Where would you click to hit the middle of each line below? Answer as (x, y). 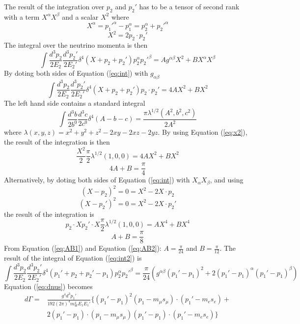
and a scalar (80, 16)
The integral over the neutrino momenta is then (76, 44)
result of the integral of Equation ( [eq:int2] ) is (73, 258)
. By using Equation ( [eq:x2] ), (203, 132)
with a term (22, 16)
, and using (227, 180)
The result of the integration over (54, 6)
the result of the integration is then (57, 142)
